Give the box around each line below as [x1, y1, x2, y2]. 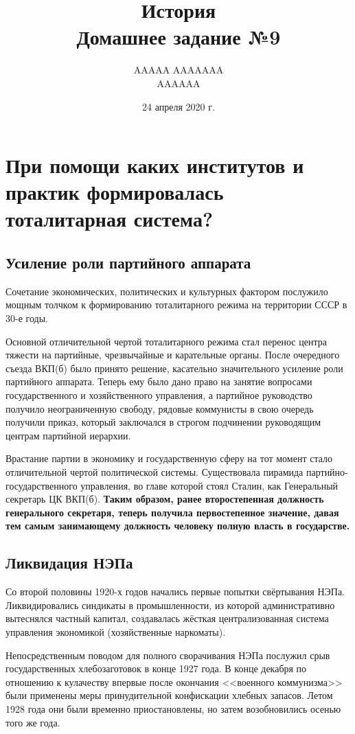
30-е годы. [5, 311, 48, 325]
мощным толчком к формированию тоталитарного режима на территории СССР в [5, 297, 347, 312]
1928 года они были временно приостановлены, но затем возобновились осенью [5, 701, 341, 715]
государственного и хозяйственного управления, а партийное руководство [5, 388, 312, 402]
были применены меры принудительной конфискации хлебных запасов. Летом [5, 688, 333, 702]
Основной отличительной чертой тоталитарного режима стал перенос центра [5, 334, 327, 348]
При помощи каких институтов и [5, 151, 304, 179]
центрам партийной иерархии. [5, 428, 131, 442]
